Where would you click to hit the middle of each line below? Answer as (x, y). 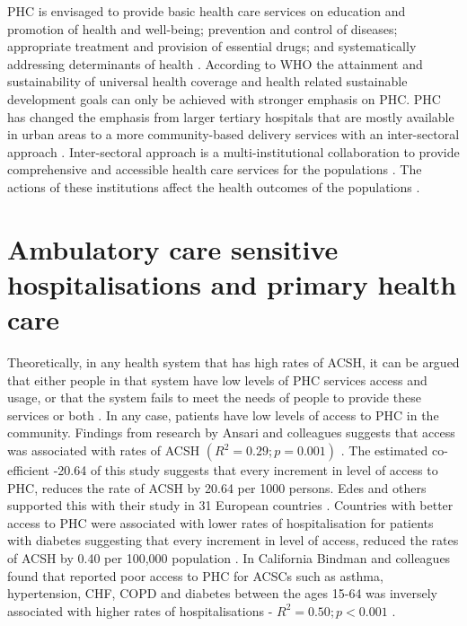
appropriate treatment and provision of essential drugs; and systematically (212, 46)
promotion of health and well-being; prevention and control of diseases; (203, 28)
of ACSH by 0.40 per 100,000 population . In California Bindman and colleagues (229, 557)
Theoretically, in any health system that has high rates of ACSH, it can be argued (233, 362)
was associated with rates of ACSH (104, 450)
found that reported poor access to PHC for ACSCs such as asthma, (195, 575)
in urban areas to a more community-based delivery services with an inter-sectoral (233, 134)
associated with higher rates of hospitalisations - (140, 610)
